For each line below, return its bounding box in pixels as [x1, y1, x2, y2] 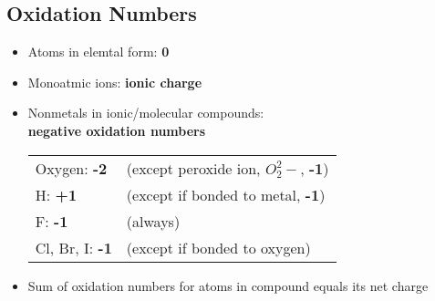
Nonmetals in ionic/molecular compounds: [27, 103, 264, 122]
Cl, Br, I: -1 [35, 236, 112, 258]
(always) [126, 210, 181, 232]
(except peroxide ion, [126, 157, 261, 179]
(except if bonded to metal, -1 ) [126, 183, 326, 205]
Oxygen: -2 [35, 157, 108, 179]
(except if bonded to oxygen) [126, 236, 311, 258]
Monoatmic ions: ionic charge [27, 72, 202, 91]
